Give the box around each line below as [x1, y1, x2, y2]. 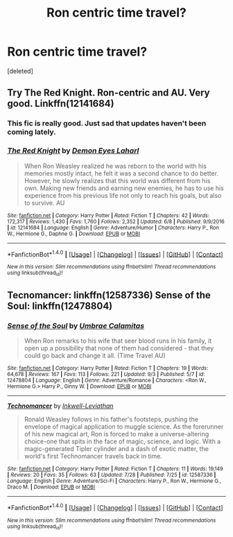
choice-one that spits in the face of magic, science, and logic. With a [24, 437, 221, 445]
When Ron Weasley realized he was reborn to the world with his [24, 162, 207, 170]
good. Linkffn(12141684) [7, 98, 114, 110]
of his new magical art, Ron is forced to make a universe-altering [24, 430, 209, 438]
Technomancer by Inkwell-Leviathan [7, 402, 114, 410]
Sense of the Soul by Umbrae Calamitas [7, 321, 144, 330]
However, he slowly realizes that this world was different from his [24, 176, 211, 185]
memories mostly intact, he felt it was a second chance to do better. [24, 169, 218, 178]
